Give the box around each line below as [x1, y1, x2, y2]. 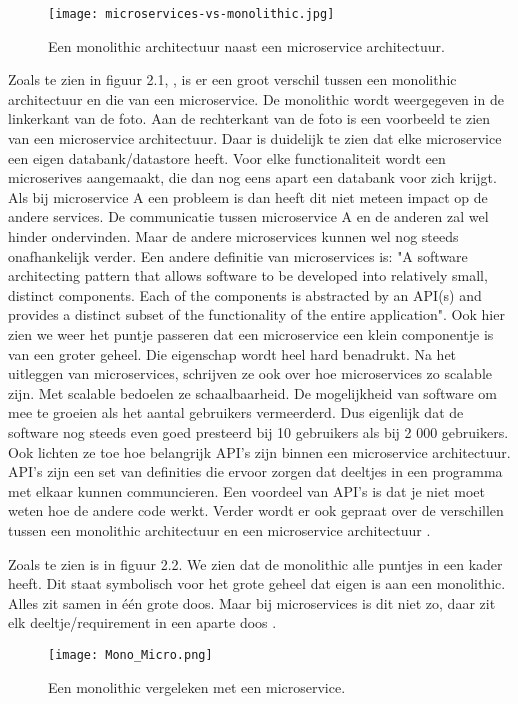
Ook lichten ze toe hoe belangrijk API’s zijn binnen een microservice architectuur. [8, 441, 511, 462]
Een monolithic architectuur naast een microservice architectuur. [48, 35, 445, 56]
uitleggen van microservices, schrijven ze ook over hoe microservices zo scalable [8, 363, 492, 384]
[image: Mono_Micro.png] [48, 647, 213, 662]
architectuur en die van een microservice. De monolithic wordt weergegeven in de [8, 88, 504, 109]
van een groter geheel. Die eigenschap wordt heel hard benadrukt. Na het [8, 343, 457, 364]
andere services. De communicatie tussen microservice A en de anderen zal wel [8, 206, 489, 227]
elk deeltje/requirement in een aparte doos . [8, 612, 277, 633]
